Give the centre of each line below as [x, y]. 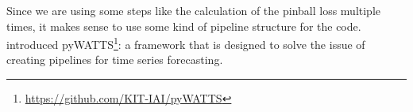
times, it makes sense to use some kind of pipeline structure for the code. [184, 26]
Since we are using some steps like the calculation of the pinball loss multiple [194, 10]
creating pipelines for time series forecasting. [115, 60]
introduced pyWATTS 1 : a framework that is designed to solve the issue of [186, 43]
